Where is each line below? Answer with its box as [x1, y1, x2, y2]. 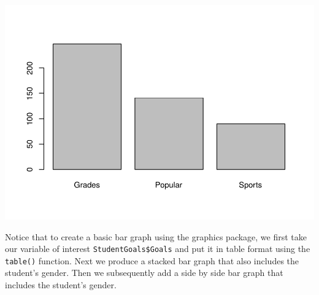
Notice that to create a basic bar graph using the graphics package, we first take [5, 230, 307, 243]
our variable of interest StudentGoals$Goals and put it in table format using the [5, 242, 310, 255]
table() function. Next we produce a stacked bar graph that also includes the [5, 254, 299, 267]
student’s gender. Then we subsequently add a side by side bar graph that [5, 266, 283, 279]
